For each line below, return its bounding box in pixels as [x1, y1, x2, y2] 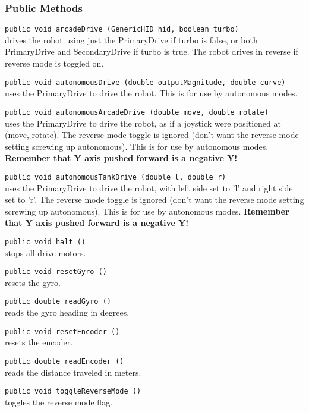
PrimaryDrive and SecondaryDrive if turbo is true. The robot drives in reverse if [5, 45, 298, 58]
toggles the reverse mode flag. [5, 395, 113, 408]
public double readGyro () [5, 297, 111, 306]
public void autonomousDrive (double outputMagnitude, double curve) [5, 78, 286, 87]
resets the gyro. [5, 276, 61, 288]
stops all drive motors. [5, 246, 86, 259]
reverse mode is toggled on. [5, 57, 104, 70]
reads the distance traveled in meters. [5, 366, 141, 378]
